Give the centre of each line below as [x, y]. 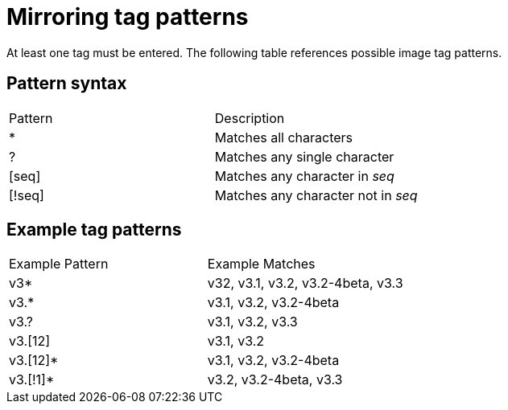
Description [250, 118]
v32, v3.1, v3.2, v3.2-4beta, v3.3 [305, 283]
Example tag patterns [94, 230]
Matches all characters [284, 137]
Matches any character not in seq [316, 195]
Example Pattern [59, 264]
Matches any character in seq [304, 176]
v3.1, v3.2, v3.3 [252, 322]
